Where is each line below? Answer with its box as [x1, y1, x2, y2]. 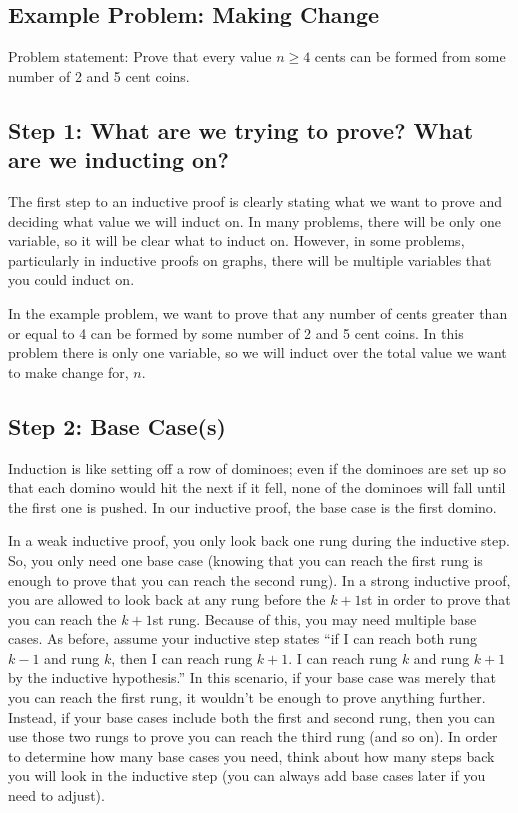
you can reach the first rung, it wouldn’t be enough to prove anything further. [8, 687, 486, 708]
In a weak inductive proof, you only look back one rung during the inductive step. [8, 530, 510, 551]
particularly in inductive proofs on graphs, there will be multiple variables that [8, 249, 492, 270]
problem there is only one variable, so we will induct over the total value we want [8, 342, 507, 363]
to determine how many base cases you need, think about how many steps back [8, 745, 495, 766]
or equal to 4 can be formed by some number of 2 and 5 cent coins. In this [8, 322, 464, 343]
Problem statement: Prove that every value [8, 46, 272, 67]
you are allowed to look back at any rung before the [8, 589, 326, 610]
